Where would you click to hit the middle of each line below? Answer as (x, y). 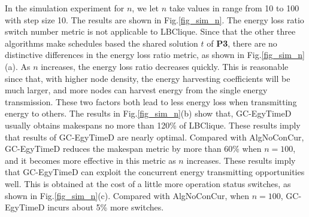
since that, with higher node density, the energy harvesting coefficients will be (148, 78)
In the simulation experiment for (65, 8)
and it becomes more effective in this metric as (90, 160)
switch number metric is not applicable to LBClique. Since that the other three (150, 31)
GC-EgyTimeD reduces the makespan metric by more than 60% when (133, 149)
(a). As (18, 66)
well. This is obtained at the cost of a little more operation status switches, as (148, 183)
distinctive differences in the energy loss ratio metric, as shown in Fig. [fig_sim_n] (155, 55)
